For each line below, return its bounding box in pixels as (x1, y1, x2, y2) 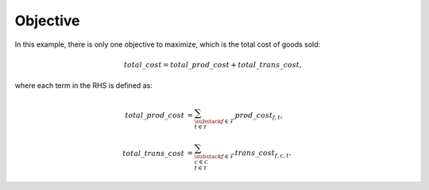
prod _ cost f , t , (234, 111, 283, 122)
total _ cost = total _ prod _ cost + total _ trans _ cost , (123, 60, 302, 69)
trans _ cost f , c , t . (234, 149, 292, 160)
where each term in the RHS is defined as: (14, 81, 153, 90)
